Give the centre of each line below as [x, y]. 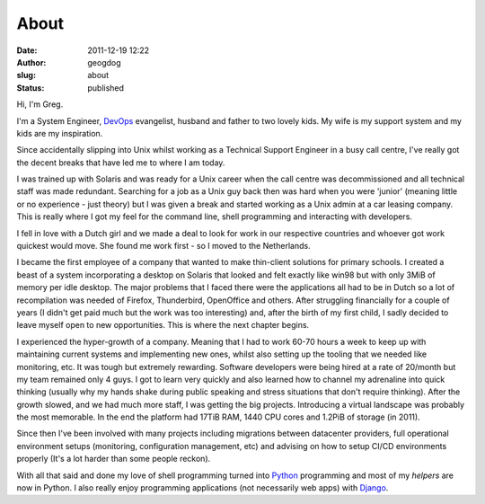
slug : [26, 75]
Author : [31, 62]
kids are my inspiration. [60, 133]
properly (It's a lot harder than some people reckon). [114, 459]
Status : [31, 88]
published [106, 88]
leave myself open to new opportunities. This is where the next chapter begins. [163, 325]
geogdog [104, 62]
